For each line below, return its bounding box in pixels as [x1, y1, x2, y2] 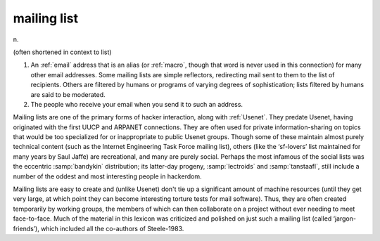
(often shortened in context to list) [13, 48, 112, 56]
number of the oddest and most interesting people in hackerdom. [13, 172, 202, 181]
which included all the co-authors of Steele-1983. [41, 224, 184, 233]
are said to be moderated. [30, 90, 106, 98]
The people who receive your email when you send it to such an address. [30, 100, 243, 108]
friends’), [13, 224, 40, 233]
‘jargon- [333, 214, 357, 223]
